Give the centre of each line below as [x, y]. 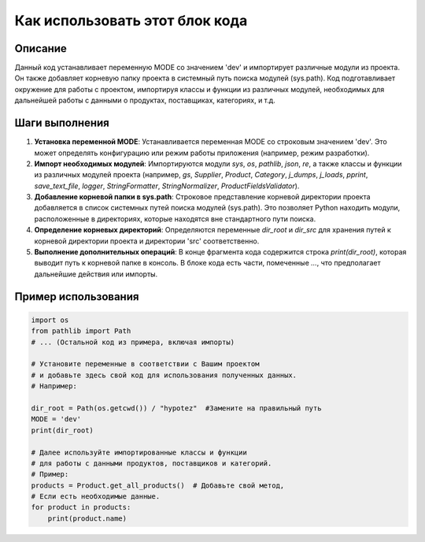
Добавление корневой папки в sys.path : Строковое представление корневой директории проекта [202, 197]
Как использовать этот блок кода [131, 20]
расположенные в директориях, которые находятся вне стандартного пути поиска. [175, 219]
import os [50, 320]
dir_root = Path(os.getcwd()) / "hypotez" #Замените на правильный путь [176, 408]
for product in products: [81, 507]
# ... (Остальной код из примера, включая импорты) [133, 342]
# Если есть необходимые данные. [96, 497]
